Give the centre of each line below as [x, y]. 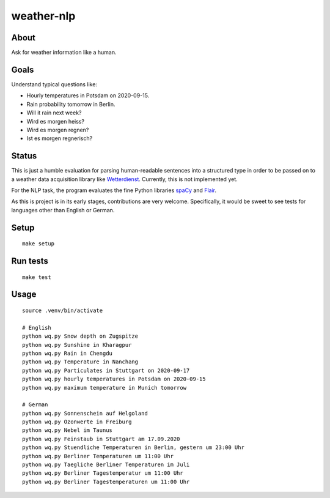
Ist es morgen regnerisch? [60, 138]
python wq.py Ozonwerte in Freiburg [77, 422]
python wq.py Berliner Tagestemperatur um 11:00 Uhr [103, 473]
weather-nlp [43, 16]
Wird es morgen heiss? [56, 121]
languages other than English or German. [63, 210]
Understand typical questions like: [54, 84]
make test [37, 277]
